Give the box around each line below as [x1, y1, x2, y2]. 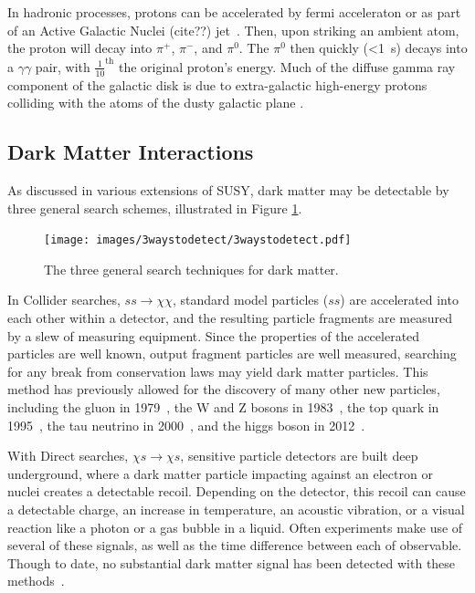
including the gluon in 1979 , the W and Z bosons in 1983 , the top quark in [7, 398, 439, 417]
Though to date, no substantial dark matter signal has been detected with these [7, 553, 456, 572]
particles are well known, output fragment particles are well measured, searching [7, 344, 457, 363]
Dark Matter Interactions [7, 138, 254, 166]
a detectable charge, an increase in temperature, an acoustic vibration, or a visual [7, 499, 465, 518]
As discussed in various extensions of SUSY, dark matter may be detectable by [7, 181, 449, 200]
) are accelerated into [340, 290, 459, 309]
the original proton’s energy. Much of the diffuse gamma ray [118, 57, 456, 76]
